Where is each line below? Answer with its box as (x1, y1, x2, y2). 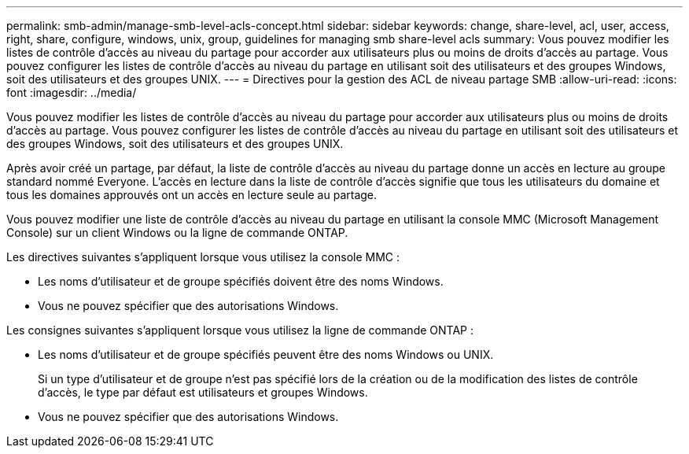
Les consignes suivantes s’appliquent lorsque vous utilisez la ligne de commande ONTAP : (6, 323, 473, 337)
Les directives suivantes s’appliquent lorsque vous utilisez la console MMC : (6, 250, 400, 264)
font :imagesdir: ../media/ (6, 86, 137, 99)
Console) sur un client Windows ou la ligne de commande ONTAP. (6, 226, 348, 239)
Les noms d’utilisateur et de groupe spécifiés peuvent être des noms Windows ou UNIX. (38, 348, 494, 361)
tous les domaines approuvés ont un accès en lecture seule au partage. (6, 188, 378, 201)
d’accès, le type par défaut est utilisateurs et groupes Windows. (38, 386, 368, 399)
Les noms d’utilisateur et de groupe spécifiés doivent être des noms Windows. (38, 275, 444, 288)
